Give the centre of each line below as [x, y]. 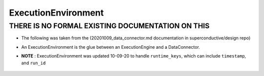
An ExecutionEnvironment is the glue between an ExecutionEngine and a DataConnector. [111, 47]
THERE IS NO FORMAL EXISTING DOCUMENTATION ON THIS [109, 26]
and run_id [33, 63]
